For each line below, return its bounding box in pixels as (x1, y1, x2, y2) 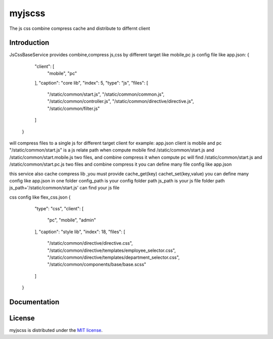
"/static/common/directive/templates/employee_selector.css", (47, 247, 176, 253)
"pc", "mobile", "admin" (47, 217, 96, 223)
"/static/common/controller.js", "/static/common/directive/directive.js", (47, 98, 194, 104)
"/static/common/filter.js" (47, 105, 100, 111)
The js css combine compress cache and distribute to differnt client (9, 25, 150, 31)
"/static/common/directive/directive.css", (47, 240, 133, 246)
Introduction (9, 39, 50, 47)
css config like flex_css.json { (9, 194, 71, 200)
